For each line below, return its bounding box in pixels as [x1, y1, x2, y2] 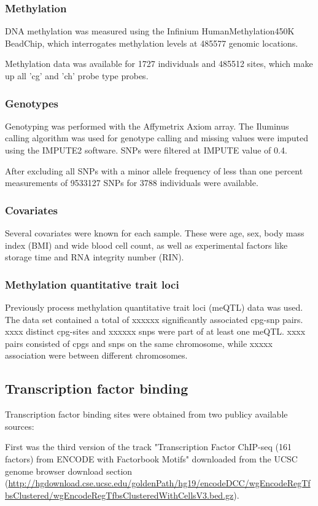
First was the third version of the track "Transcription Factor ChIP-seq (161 [5, 440, 292, 453]
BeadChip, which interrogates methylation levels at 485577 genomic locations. [5, 36, 298, 49]
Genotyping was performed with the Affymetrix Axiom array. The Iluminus [5, 119, 289, 132]
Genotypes [5, 95, 59, 111]
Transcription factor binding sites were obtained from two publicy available [5, 408, 288, 421]
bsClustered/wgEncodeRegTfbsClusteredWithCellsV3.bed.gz [5, 488, 234, 501]
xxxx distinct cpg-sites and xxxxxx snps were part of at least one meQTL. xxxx [5, 325, 306, 338]
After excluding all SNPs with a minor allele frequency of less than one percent [5, 164, 303, 177]
